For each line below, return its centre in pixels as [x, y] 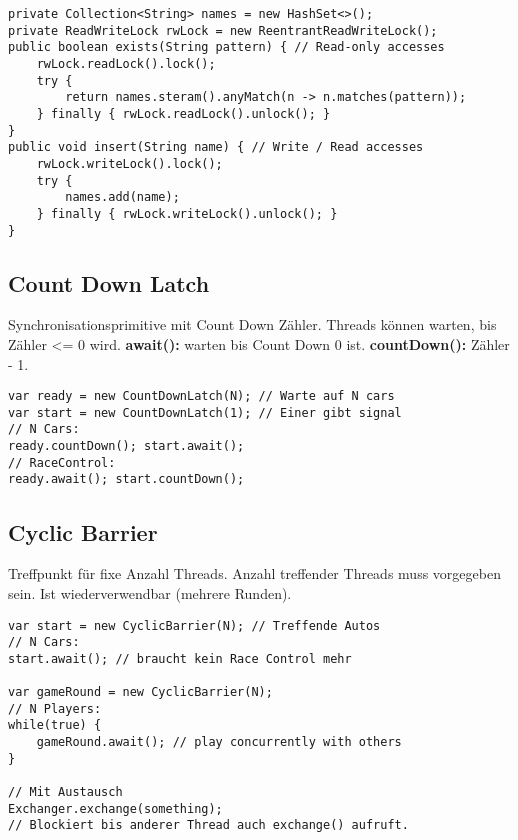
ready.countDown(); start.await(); [126, 446]
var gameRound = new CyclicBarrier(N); [140, 692]
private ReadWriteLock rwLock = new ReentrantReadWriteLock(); [223, 30]
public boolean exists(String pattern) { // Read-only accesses [226, 47]
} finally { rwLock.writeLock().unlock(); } [187, 213]
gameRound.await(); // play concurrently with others [219, 742]
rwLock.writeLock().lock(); [129, 163]
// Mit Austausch [65, 792]
